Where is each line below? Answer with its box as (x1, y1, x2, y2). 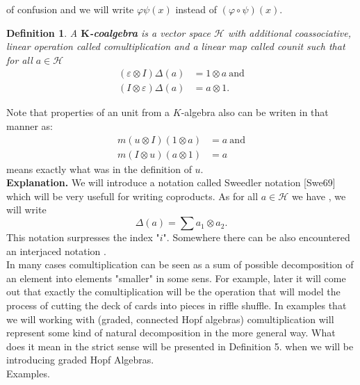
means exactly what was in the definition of (6, 161, 192, 176)
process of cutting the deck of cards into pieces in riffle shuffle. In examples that (6, 298, 347, 313)
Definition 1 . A (6, 25, 78, 40)
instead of (175, 2, 217, 16)
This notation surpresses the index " (6, 230, 160, 245)
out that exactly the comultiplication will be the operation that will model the (6, 284, 341, 299)
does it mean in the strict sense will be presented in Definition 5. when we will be (6, 338, 354, 353)
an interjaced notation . (6, 243, 106, 258)
